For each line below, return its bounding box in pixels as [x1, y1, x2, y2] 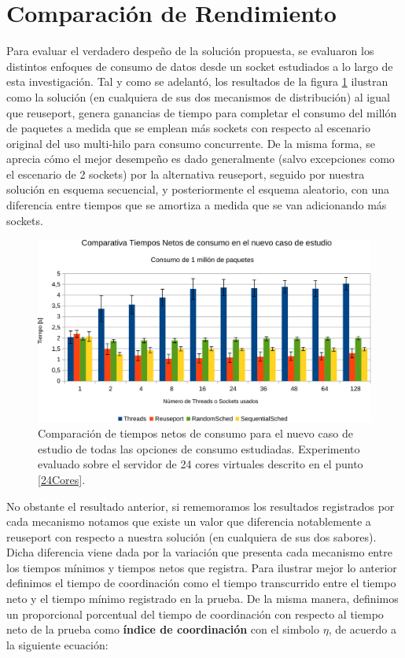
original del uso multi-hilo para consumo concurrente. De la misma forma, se [6, 135, 375, 151]
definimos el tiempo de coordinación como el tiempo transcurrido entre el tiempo [6, 575, 396, 591]
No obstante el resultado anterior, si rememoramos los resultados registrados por [6, 497, 395, 514]
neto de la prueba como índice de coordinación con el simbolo [6, 621, 319, 638]
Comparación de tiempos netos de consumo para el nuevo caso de [38, 425, 353, 442]
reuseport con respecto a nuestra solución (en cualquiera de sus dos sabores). [6, 528, 377, 545]
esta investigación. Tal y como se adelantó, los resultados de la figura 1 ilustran [6, 73, 388, 90]
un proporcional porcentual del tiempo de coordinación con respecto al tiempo [6, 605, 384, 622]
